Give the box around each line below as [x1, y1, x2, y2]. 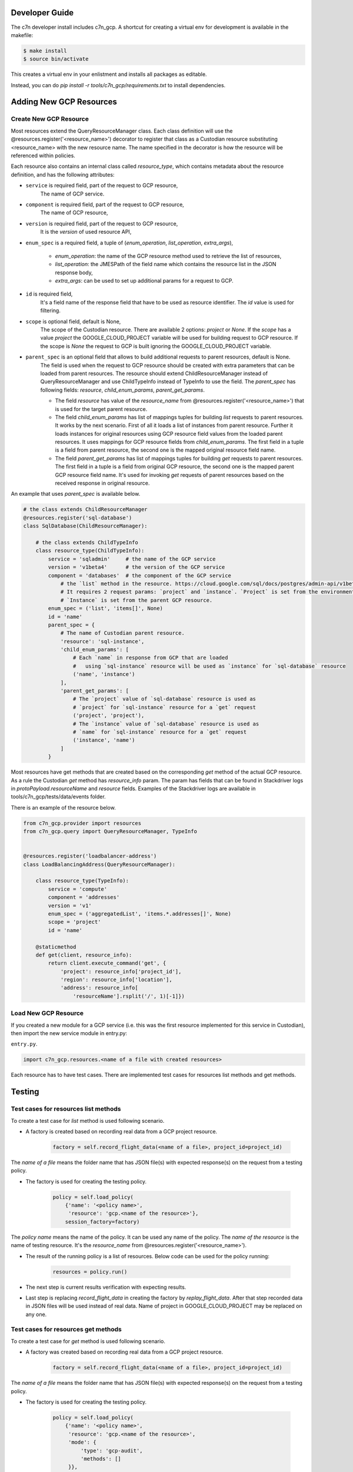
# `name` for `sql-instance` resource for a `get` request [72, 728, 247, 735]
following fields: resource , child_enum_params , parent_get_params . [40, 386, 205, 393]
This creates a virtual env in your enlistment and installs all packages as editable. [11, 71, 207, 78]
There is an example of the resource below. [11, 804, 116, 811]
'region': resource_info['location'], [60, 976, 173, 983]
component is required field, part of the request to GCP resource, [25, 201, 185, 208]
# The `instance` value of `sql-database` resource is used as [72, 720, 259, 727]
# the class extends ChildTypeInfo [35, 539, 138, 546]
